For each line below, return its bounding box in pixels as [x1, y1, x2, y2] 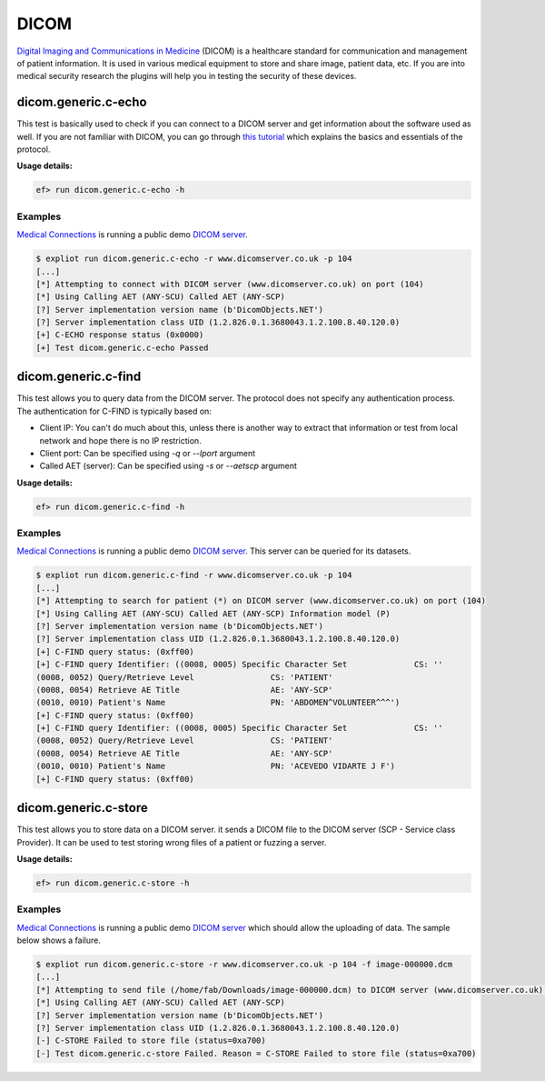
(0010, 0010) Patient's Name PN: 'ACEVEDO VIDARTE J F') [35, 761, 395, 772]
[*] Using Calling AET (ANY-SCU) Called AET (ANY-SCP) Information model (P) [35, 608, 391, 618]
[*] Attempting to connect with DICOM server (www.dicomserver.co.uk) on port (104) [35, 278, 424, 289]
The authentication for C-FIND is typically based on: [16, 405, 213, 416]
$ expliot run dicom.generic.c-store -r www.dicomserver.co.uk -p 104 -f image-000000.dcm [35, 959, 453, 970]
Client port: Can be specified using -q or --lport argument [39, 447, 256, 458]
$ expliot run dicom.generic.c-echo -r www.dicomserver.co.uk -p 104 [35, 254, 352, 264]
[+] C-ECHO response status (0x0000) [35, 330, 204, 340]
